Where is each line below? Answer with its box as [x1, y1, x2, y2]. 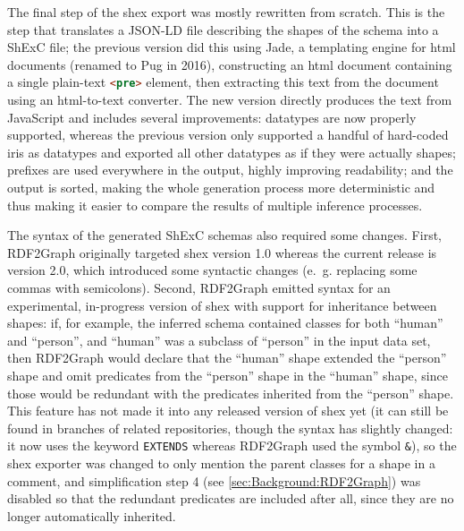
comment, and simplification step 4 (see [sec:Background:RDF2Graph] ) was [7, 471, 421, 490]
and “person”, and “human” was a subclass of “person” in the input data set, [7, 330, 431, 349]
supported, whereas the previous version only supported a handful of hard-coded [7, 125, 449, 144]
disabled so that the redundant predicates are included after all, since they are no [7, 489, 454, 508]
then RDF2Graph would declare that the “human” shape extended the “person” [7, 348, 447, 367]
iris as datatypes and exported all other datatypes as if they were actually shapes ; [7, 142, 457, 161]
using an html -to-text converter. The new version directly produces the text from [7, 90, 452, 109]
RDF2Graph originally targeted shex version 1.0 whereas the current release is [7, 243, 437, 261]
